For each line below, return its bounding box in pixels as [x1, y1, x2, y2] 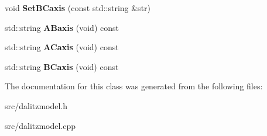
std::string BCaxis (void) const [5, 60, 119, 72]
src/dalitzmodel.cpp [5, 119, 76, 131]
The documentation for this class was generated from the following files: [5, 80, 263, 92]
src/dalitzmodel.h [5, 99, 68, 111]
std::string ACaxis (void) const [5, 41, 119, 53]
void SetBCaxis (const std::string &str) [5, 2, 151, 13]
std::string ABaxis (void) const [5, 21, 119, 33]
